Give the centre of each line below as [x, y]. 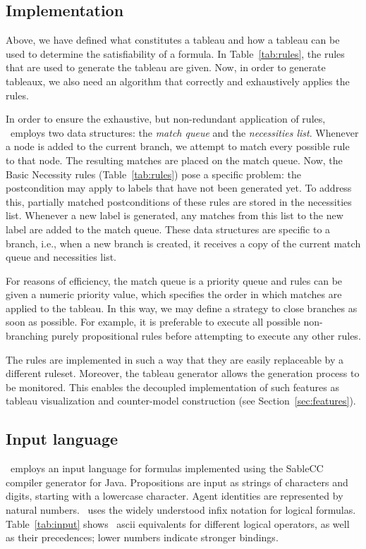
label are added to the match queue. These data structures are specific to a [168, 229]
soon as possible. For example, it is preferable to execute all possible [153, 322]
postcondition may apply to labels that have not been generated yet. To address [179, 188]
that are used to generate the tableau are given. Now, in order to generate [166, 67]
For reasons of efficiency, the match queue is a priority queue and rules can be [174, 280]
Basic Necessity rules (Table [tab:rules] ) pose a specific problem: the [153, 174]
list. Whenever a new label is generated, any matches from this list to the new [175, 215]
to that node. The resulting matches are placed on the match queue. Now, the [174, 160]
